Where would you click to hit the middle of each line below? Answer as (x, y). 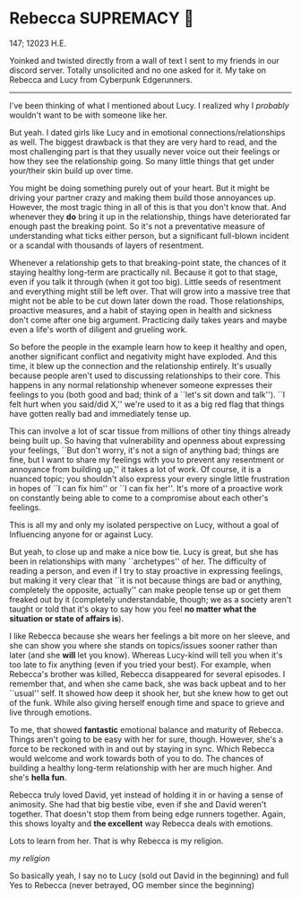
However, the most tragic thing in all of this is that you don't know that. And (148, 207)
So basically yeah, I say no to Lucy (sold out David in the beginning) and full (149, 876)
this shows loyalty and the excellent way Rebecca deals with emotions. (141, 823)
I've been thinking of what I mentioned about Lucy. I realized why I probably (149, 105)
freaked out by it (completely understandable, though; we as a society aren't (150, 599)
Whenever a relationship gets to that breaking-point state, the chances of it (148, 262)
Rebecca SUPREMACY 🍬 (102, 18)
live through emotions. (51, 712)
